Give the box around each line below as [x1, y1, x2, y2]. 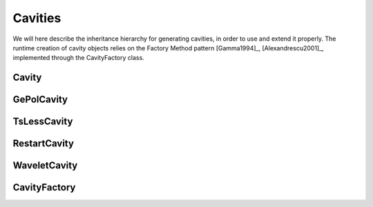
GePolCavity [12, 94, 68, 106]
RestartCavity [12, 138, 74, 150]
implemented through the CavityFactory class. [12, 54, 144, 62]
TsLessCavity [12, 116, 73, 128]
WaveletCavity [12, 159, 78, 172]
